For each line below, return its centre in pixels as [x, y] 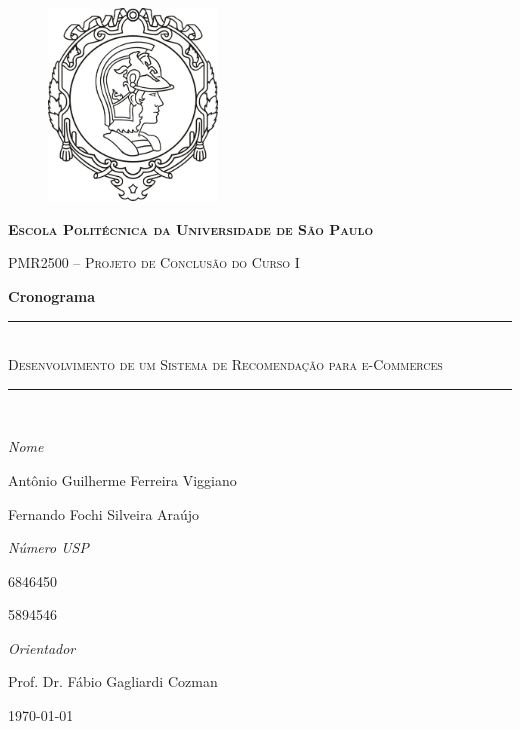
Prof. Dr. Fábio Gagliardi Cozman [113, 681]
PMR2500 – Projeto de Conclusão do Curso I [154, 262]
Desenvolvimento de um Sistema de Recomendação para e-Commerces [225, 364]
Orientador [42, 647]
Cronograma [52, 295]
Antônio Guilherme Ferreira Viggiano [122, 479]
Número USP [48, 547]
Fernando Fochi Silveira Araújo [104, 513]
